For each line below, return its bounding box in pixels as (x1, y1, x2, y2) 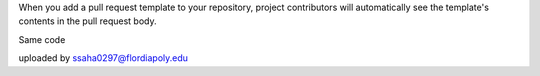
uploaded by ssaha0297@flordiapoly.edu (18, 52, 189, 64)
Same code (18, 33, 66, 45)
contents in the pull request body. (18, 15, 157, 27)
